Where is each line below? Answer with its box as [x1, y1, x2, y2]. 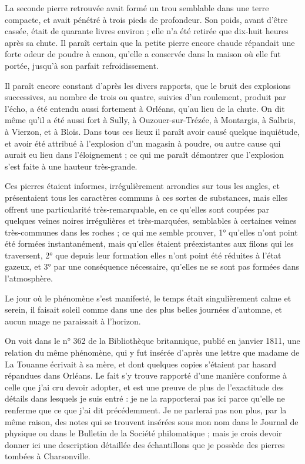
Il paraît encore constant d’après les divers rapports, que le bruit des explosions [5, 79, 291, 91]
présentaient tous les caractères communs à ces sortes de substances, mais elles [5, 191, 288, 203]
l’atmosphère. [5, 272, 53, 284]
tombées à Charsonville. [5, 450, 91, 462]
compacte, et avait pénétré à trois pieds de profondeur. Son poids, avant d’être [5, 13, 288, 25]
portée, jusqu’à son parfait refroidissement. [5, 59, 159, 71]
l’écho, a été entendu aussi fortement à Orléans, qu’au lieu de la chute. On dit [5, 102, 285, 114]
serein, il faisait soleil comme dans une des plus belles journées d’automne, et [5, 303, 282, 316]
